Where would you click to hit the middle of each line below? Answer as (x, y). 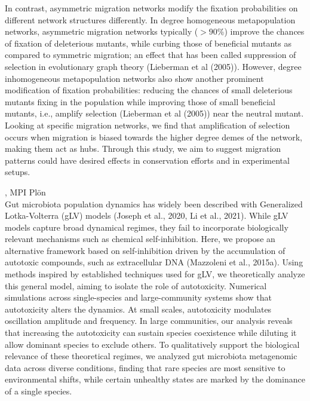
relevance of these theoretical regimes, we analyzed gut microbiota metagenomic (151, 356)
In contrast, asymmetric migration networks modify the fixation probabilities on (151, 8)
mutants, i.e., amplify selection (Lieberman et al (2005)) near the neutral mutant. (154, 113)
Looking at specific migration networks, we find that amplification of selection (148, 125)
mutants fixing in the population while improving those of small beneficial (140, 101)
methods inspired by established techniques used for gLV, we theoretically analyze (155, 274)
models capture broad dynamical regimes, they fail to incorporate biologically (147, 227)
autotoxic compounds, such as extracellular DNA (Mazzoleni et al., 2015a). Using (154, 262)
